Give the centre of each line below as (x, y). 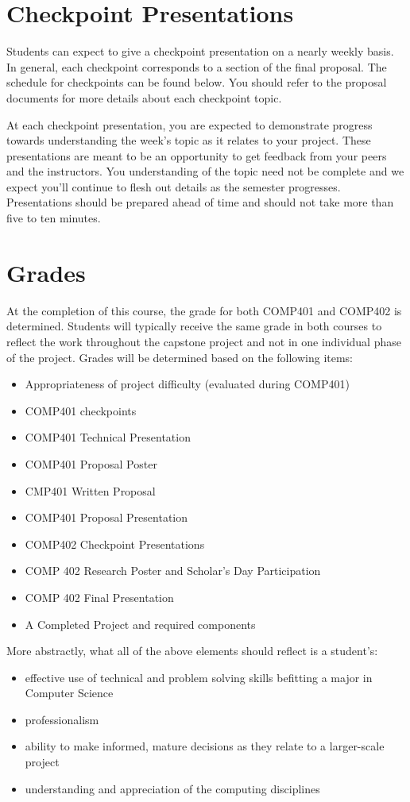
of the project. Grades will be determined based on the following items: (180, 357)
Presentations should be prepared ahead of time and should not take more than (200, 202)
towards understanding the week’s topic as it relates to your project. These (189, 140)
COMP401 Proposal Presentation (106, 517)
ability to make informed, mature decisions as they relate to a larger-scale (205, 746)
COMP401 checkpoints (81, 410)
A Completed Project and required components (140, 624)
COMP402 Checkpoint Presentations (115, 544)
